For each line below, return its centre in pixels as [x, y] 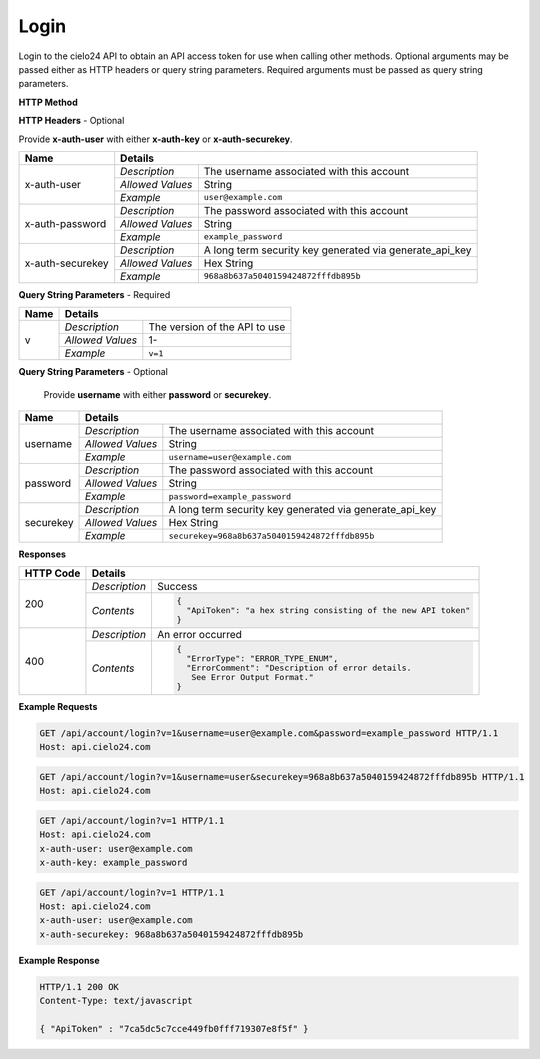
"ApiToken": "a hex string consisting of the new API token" [328, 610]
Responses [42, 554]
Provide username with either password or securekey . [157, 394]
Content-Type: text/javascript [116, 1001]
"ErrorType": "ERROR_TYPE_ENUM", [262, 658]
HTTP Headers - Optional [71, 121]
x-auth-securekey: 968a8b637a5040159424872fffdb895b [171, 934]
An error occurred [199, 635]
